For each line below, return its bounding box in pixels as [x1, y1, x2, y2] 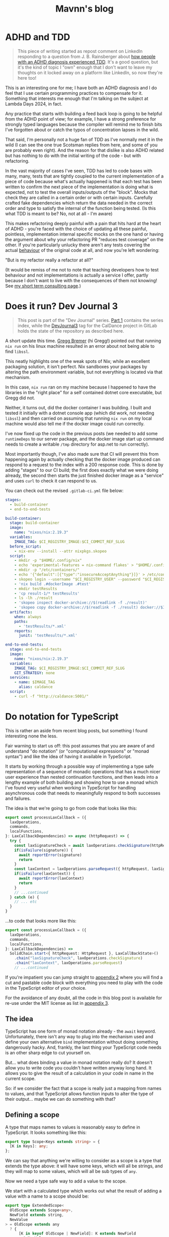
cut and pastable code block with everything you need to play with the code [5, 980, 163, 986]
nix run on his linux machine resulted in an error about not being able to [5, 343, 155, 349]
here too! [17, 75, 37, 81]
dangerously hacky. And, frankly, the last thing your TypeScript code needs [5, 1044, 162, 1050]
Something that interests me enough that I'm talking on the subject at [5, 95, 148, 101]
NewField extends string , [10, 1212, 64, 1217]
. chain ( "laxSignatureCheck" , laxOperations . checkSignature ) [14, 956, 143, 961]
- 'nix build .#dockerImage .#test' [14, 581, 92, 586]
